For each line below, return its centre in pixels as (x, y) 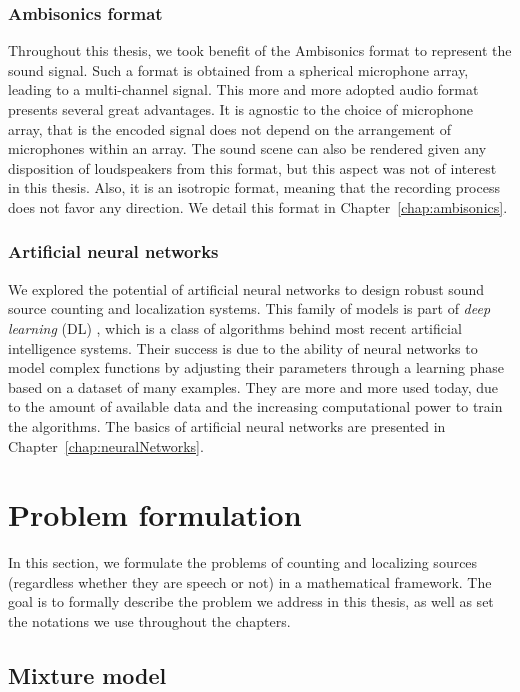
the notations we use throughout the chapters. (149, 621)
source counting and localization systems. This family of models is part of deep (249, 308)
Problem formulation (155, 514)
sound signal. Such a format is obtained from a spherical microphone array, (238, 69)
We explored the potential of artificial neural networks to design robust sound (246, 288)
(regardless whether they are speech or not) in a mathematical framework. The (250, 581)
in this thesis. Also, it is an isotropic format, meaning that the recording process (254, 187)
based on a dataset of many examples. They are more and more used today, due (253, 386)
